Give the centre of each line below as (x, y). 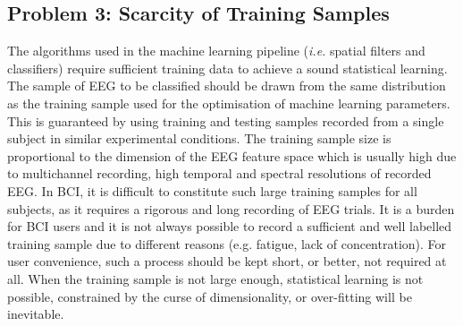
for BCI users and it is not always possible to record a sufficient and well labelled (230, 226)
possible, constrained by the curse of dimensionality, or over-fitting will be (210, 296)
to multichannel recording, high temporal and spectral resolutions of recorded (219, 173)
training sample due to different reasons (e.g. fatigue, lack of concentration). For (227, 243)
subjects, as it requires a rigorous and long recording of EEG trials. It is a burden (231, 208)
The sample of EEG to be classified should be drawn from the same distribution (227, 86)
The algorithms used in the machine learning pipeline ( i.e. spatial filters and (216, 51)
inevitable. (36, 314)
